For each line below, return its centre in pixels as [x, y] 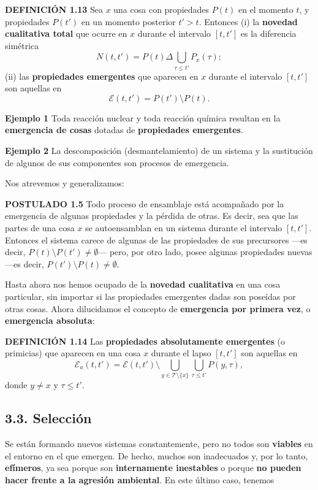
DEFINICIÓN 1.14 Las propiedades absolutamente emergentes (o [145, 341]
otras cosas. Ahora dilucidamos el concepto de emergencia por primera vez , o [158, 308]
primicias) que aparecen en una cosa [73, 353]
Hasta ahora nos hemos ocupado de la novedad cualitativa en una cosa [143, 284]
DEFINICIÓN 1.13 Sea [54, 9]
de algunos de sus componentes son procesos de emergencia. [117, 162]
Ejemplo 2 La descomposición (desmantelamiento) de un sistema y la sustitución [159, 151]
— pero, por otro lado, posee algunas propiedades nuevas [205, 252]
